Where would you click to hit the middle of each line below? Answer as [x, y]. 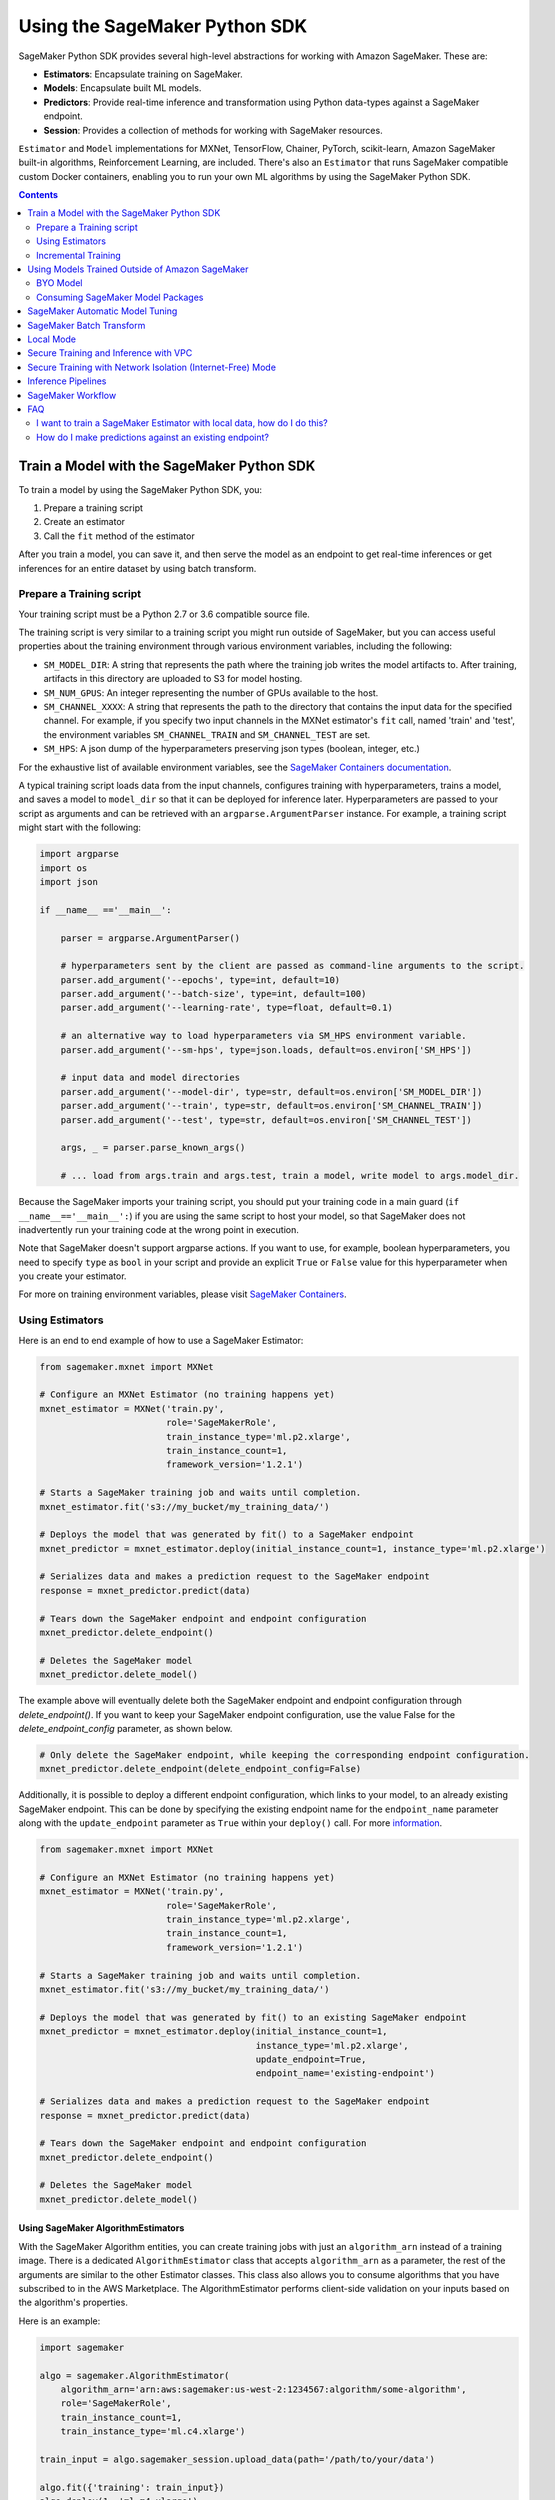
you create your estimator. [72, 1276]
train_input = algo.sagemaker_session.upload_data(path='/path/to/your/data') [237, 2459]
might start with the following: [80, 827]
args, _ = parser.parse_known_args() [153, 1148]
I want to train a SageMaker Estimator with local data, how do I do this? [182, 423]
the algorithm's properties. [73, 2302]
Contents [38, 195]
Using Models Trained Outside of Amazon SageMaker [138, 269]
